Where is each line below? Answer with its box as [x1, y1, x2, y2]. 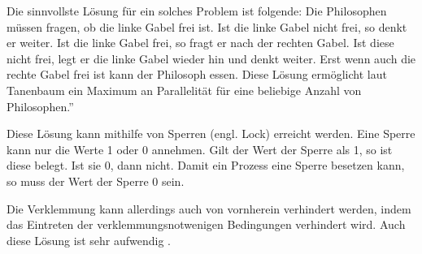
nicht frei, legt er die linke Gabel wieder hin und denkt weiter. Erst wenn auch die [7, 50, 416, 67]
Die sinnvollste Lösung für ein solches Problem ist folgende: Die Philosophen [7, 2, 387, 19]
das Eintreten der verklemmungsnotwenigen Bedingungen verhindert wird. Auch [7, 216, 406, 233]
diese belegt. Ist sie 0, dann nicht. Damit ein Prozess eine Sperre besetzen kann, [7, 157, 405, 174]
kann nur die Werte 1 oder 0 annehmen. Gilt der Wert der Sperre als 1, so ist [7, 140, 393, 157]
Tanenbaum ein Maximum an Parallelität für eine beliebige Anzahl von [7, 81, 362, 98]
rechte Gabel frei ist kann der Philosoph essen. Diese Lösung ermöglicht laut [7, 66, 387, 83]
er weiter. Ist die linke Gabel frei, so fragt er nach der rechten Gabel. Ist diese [7, 34, 394, 51]
